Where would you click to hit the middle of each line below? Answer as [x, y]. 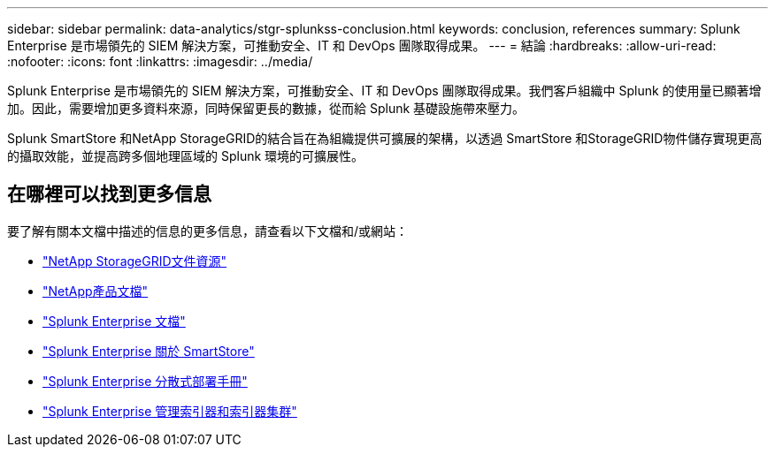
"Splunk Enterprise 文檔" [114, 321]
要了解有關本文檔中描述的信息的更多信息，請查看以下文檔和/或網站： [208, 231]
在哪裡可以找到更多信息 [109, 194]
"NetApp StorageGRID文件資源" [135, 261]
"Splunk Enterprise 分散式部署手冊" [145, 381]
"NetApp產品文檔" [96, 291]
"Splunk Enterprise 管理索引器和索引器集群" [170, 411]
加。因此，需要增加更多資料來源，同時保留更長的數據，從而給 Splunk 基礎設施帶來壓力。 [266, 108]
